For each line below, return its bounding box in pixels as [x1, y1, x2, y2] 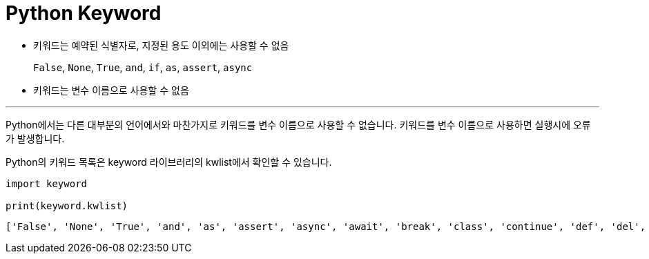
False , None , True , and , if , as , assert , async [33, 61, 253, 73]
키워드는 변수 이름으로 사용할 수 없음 [33, 84, 189, 96]
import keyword [6, 178, 88, 189]
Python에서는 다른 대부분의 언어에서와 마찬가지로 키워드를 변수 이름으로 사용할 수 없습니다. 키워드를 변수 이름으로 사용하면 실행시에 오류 [6, 118, 591, 131]
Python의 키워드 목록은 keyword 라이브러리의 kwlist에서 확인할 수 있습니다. [6, 155, 332, 168]
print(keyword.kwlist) [6, 200, 128, 211]
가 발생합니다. [6, 132, 65, 144]
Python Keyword [6, 1, 162, 25]
